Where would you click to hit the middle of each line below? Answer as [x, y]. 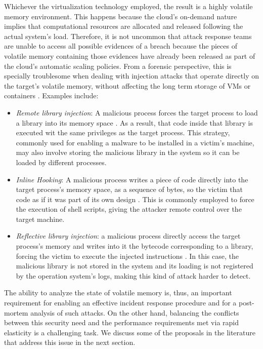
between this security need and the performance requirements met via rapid [122, 322]
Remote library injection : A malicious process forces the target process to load [137, 112]
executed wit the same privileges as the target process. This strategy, [123, 132]
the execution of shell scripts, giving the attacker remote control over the [129, 209]
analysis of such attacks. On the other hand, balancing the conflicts [135, 312]
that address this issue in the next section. [70, 342]
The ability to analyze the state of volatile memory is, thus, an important [118, 293]
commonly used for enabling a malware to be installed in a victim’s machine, [135, 142]
